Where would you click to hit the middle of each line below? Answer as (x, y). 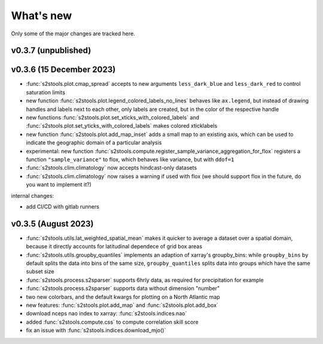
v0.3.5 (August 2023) (52, 224)
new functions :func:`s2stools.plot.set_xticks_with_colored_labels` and (113, 117)
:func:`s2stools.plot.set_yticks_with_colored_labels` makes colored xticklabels (122, 126)
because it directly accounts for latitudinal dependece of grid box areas (114, 246)
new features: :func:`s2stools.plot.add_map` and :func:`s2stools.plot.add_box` (122, 305)
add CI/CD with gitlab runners (63, 206)
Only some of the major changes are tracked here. (73, 34)
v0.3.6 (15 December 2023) (63, 70)
